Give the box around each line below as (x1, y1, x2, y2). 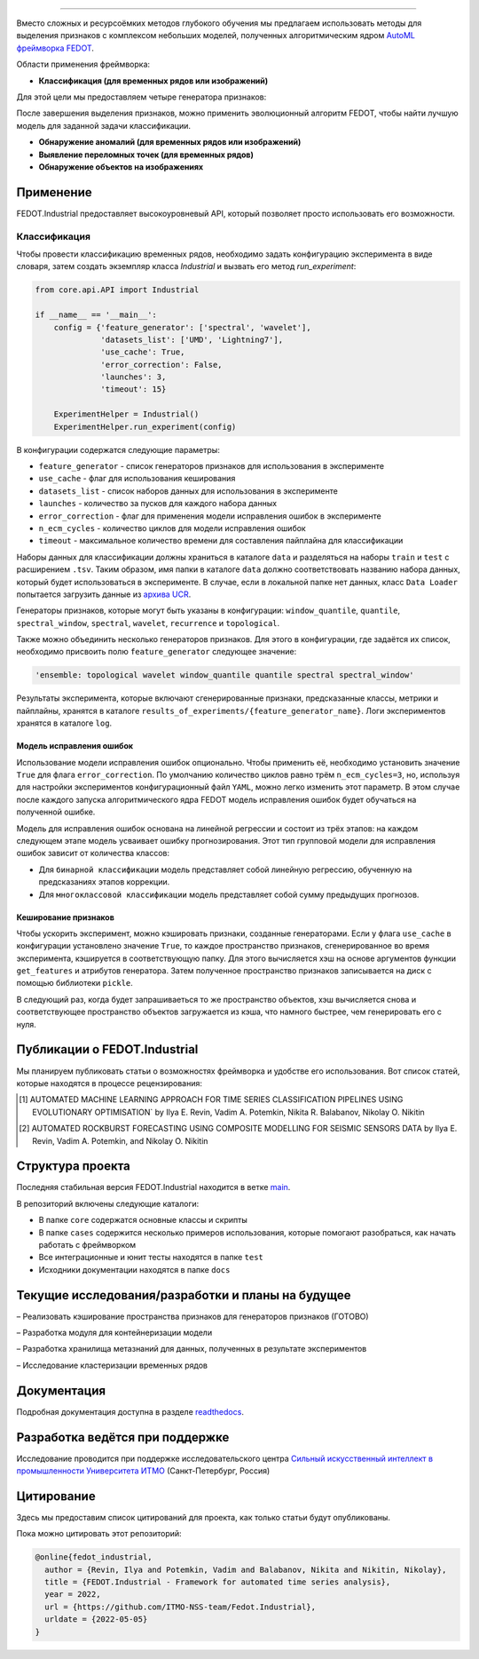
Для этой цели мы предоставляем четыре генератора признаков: (16, 91, 267, 102)
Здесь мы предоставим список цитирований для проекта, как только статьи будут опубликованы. (16, 1512, 390, 1522)
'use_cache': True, (100, 347, 185, 357)
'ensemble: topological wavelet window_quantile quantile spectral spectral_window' (35, 671, 414, 680)
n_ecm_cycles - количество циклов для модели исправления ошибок (38, 522, 306, 533)
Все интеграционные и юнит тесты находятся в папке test (38, 1252, 263, 1263)
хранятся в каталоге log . (16, 718, 113, 728)
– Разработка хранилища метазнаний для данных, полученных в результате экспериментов (16, 1344, 367, 1354)
